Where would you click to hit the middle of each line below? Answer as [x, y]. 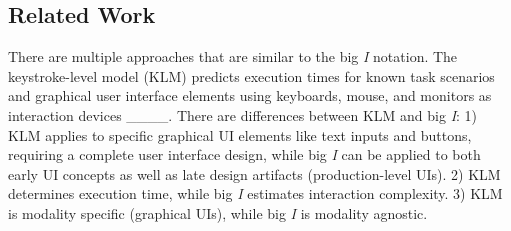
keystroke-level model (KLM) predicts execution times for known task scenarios [251, 75]
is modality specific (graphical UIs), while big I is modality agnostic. [218, 212]
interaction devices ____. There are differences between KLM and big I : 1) [243, 114]
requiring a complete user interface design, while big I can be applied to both [244, 154]
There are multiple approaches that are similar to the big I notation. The [233, 56]
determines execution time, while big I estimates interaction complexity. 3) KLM [255, 193]
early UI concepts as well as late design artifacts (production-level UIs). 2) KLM [254, 173]
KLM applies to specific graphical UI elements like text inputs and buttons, [240, 134]
